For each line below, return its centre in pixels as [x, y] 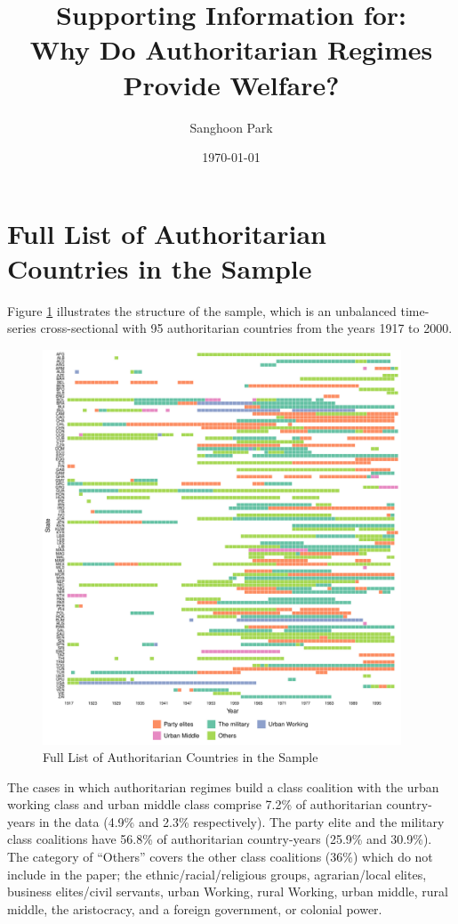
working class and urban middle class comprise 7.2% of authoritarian [195, 804]
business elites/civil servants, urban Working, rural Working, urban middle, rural [228, 892]
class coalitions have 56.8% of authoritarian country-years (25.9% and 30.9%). [220, 839]
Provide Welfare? [231, 84]
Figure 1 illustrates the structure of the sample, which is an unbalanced [202, 310]
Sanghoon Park [231, 127]
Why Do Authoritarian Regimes [231, 49]
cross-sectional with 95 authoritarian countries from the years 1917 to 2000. [246, 328]
